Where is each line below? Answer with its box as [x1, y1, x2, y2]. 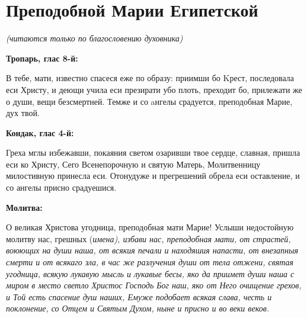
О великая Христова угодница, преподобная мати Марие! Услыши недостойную [6, 221, 294, 233]
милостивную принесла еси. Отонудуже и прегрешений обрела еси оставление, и [6, 169, 300, 182]
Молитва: [6, 201, 43, 213]
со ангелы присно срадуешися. [6, 181, 117, 194]
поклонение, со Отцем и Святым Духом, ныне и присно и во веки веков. [6, 302, 270, 314]
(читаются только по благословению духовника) [6, 32, 183, 44]
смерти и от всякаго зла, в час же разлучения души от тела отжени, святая [6, 256, 293, 268]
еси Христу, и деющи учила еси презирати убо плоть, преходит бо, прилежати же [6, 83, 302, 95]
